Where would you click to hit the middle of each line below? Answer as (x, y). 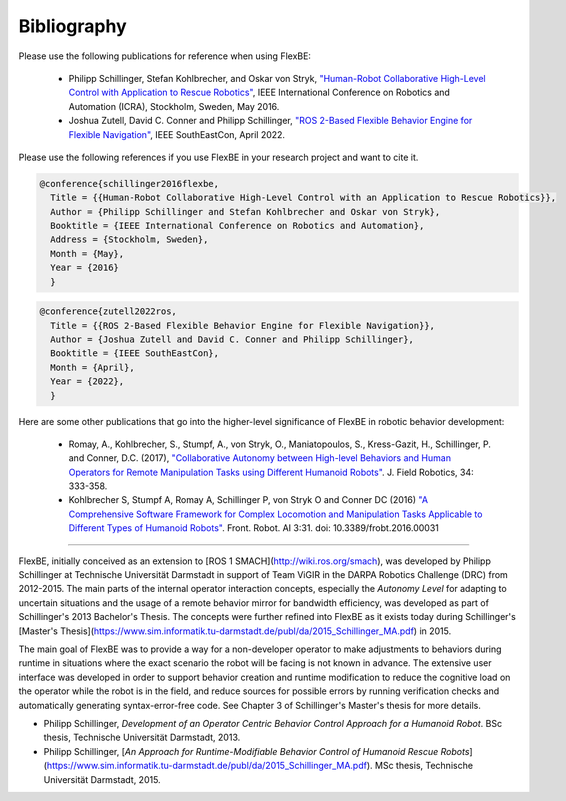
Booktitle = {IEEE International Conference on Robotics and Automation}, (237, 226)
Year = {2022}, (87, 381)
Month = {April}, (92, 367)
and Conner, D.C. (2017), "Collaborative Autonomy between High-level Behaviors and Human (260, 458)
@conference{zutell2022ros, (108, 311)
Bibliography (72, 26)
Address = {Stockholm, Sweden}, (129, 239)
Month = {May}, (87, 253)
